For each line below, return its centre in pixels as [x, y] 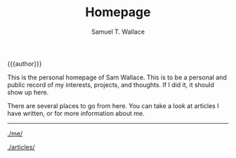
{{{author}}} [25, 63]
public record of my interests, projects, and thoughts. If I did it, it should [111, 84]
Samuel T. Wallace [118, 32]
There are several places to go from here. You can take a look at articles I [113, 105]
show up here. [28, 92]
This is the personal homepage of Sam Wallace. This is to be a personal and [117, 77]
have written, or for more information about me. [76, 113]
